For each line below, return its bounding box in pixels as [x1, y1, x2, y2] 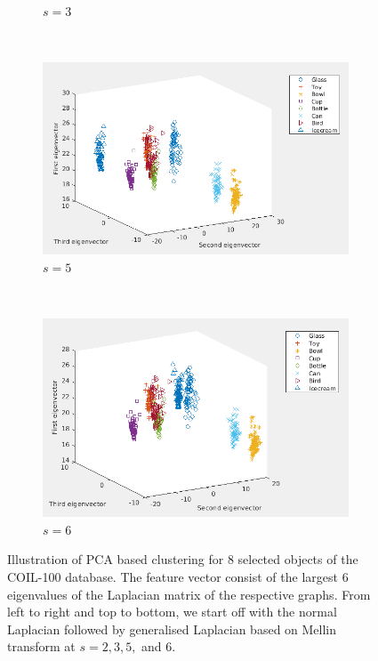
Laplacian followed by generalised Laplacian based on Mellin [7, 619, 337, 638]
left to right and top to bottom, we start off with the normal [7, 602, 337, 621]
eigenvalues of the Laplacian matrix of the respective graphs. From [7, 584, 371, 603]
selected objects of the [237, 550, 358, 568]
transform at [7, 637, 76, 656]
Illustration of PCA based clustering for [7, 550, 224, 568]
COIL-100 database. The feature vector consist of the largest [7, 568, 338, 586]
